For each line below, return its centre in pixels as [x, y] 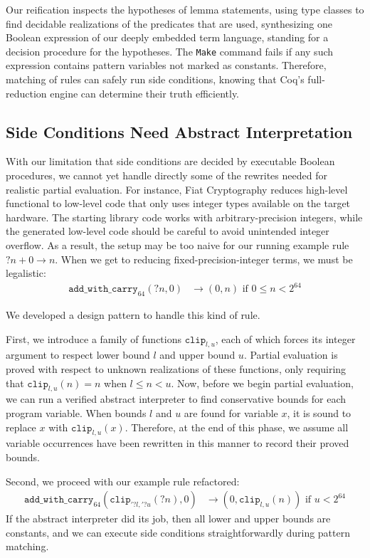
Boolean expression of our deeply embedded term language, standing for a [167, 37]
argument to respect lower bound [78, 355]
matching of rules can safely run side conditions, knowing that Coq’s [155, 79]
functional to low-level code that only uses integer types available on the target [178, 203]
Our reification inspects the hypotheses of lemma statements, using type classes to [185, 9]
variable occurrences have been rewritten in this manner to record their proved [178, 443]
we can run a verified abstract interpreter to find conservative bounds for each [176, 399]
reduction [26, 93]
